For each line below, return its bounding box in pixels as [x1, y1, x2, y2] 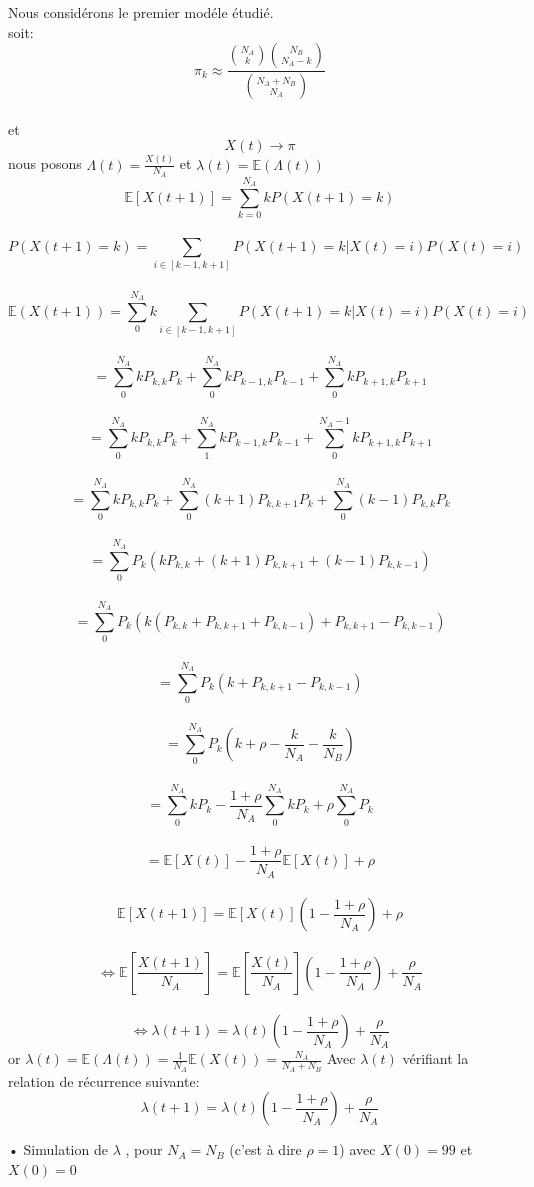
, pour [125, 1139, 163, 1160]
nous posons [8, 153, 82, 174]
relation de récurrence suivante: [8, 1070, 200, 1091]
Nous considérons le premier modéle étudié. [8, 2, 274, 22]
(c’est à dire [229, 1139, 302, 1160]
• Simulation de [8, 1139, 108, 1160]
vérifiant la [402, 1048, 469, 1069]
